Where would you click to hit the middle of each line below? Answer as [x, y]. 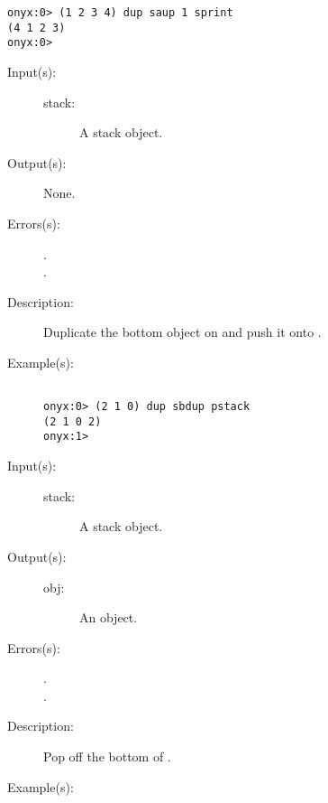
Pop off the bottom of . [107, 756]
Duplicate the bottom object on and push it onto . [182, 332]
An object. [109, 617]
